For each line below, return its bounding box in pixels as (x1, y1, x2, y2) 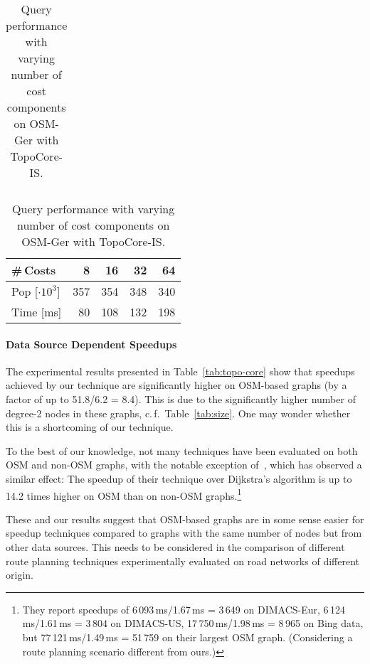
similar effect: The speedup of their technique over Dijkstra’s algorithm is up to (6, 471, 352, 486)
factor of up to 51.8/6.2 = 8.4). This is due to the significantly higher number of (6, 391, 356, 406)
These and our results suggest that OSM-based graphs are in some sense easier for (6, 511, 364, 526)
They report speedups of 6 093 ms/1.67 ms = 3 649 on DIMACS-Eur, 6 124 (22, 601, 345, 616)
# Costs (11, 262, 56, 278)
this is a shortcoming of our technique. (6, 419, 174, 434)
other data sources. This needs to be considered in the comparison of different (6, 539, 345, 554)
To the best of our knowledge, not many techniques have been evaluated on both (6, 443, 358, 458)
